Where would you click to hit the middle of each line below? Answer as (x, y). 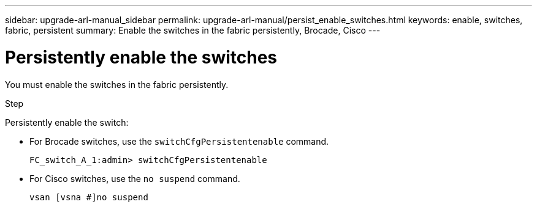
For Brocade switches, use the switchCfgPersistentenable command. (179, 141)
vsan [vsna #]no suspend (89, 197)
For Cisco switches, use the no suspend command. (135, 178)
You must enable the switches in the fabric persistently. (117, 84)
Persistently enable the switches (141, 57)
